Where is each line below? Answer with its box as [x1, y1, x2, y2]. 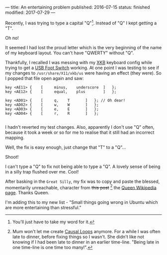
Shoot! [5, 154, 19, 160]
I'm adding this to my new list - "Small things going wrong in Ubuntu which [5, 199, 158, 205]
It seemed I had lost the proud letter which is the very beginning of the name [5, 44, 162, 50]
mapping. [5, 134, 25, 141]
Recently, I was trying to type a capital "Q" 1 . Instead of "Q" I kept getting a [5, 19, 157, 26]
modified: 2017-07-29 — [5, 9, 56, 15]
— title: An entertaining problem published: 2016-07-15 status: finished [5, 4, 150, 10]
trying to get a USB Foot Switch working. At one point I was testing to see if [5, 65, 159, 71]
